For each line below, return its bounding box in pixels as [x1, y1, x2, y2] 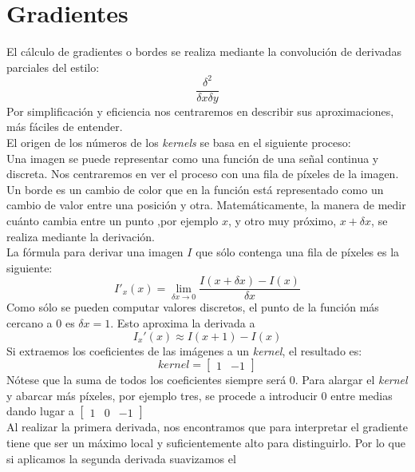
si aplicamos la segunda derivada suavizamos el [6, 450, 236, 466]
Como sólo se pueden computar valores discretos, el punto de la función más [6, 299, 379, 315]
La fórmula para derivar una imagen [6, 244, 184, 260]
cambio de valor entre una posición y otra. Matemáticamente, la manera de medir [6, 196, 406, 213]
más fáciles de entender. [6, 118, 123, 135]
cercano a [6, 315, 53, 331]
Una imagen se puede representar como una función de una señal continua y [6, 149, 379, 166]
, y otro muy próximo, [228, 212, 337, 229]
